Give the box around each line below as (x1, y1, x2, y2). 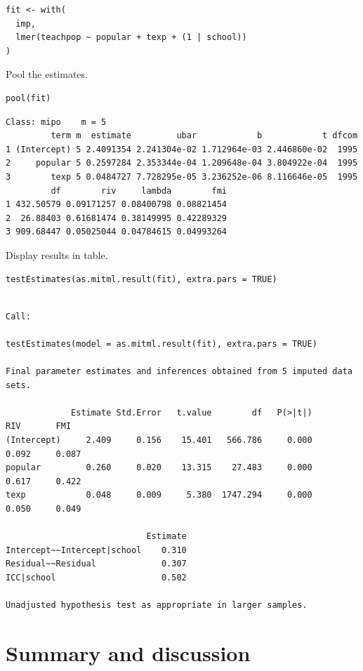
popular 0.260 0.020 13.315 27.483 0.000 (6, 463, 312, 473)
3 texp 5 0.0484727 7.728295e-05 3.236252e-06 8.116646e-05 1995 (6, 171, 358, 182)
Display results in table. (6, 247, 108, 262)
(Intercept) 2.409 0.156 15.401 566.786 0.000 (6, 435, 312, 446)
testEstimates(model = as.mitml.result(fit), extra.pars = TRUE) (6, 338, 317, 349)
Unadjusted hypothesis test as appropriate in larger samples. (6, 600, 308, 611)
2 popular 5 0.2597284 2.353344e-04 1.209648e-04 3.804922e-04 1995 (6, 158, 358, 168)
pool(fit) (6, 93, 51, 103)
